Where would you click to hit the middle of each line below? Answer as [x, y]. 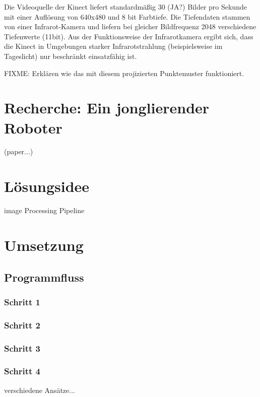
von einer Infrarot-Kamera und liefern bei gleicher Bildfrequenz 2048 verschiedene [130, 26]
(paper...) [19, 151]
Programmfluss [44, 277]
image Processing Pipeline [44, 210]
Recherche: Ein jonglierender [107, 108]
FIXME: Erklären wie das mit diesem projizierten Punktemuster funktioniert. [124, 73]
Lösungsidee [47, 186]
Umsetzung [44, 245]
